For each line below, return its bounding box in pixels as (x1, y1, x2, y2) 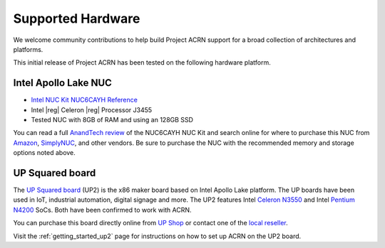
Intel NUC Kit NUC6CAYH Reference (31, 96, 138, 104)
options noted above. (13, 149, 76, 157)
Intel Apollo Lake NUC (13, 77, 112, 89)
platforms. (13, 45, 43, 53)
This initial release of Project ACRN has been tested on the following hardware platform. (13, 58, 271, 67)
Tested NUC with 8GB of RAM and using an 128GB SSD (31, 116, 194, 124)
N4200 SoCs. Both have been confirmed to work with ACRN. (13, 205, 192, 214)
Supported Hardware (13, 11, 140, 26)
